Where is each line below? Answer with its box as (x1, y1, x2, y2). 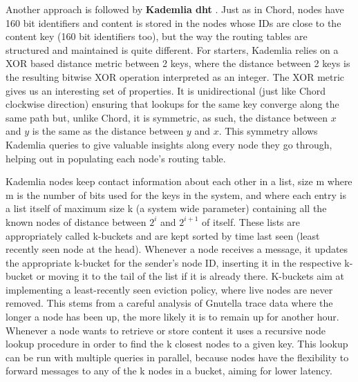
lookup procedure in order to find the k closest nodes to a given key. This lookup (6, 336, 348, 351)
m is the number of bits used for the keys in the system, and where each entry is (6, 187, 346, 202)
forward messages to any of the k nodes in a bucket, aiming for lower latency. (6, 363, 332, 378)
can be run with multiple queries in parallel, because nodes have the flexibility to (6, 350, 349, 364)
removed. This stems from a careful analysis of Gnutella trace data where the (6, 296, 333, 310)
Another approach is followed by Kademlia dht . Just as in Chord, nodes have (6, 2, 344, 16)
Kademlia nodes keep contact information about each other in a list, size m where (6, 174, 352, 189)
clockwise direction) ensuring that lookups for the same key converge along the (6, 97, 339, 111)
